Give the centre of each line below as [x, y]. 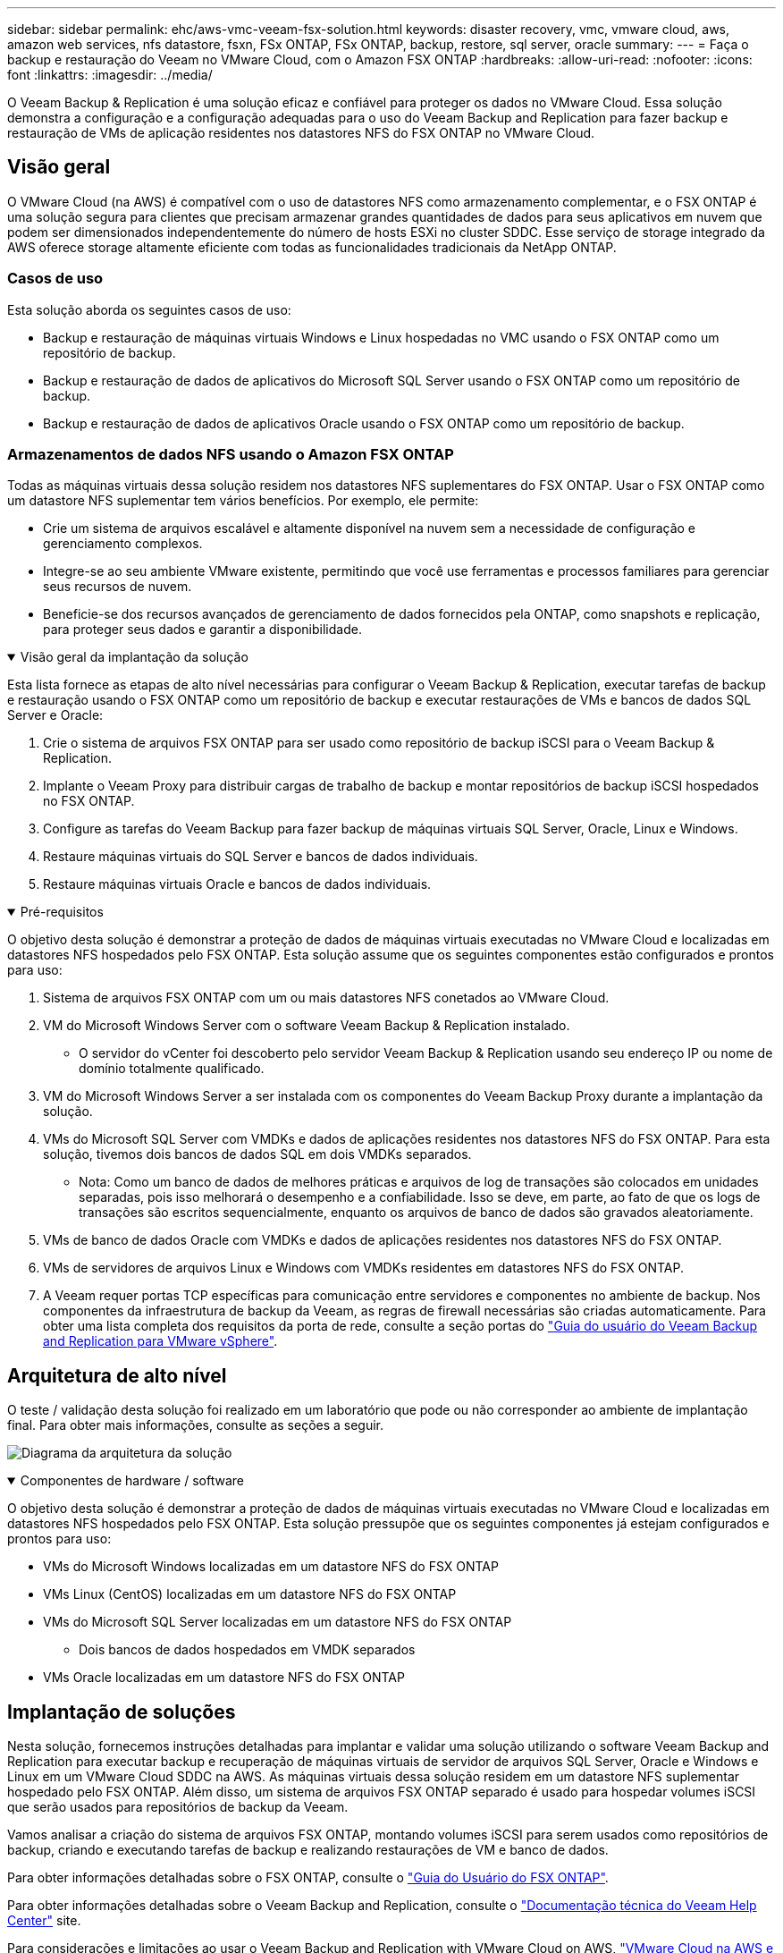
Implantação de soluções [122, 1712]
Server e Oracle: [55, 715]
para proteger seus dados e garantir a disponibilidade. [202, 630]
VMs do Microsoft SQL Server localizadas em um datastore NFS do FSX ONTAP [278, 1622]
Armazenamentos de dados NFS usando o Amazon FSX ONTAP [231, 454]
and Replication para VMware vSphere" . [160, 1341]
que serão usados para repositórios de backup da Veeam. [178, 1807]
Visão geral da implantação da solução [134, 657]
